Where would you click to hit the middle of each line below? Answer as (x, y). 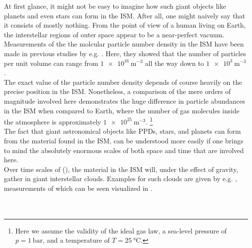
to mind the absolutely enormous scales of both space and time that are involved (124, 150)
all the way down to (174, 63)
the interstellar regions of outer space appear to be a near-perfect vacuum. (114, 34)
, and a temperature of (76, 240)
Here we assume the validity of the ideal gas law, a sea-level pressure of (121, 230)
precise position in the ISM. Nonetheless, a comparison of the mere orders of (118, 91)
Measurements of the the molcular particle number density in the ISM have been (124, 44)
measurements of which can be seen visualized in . (78, 188)
